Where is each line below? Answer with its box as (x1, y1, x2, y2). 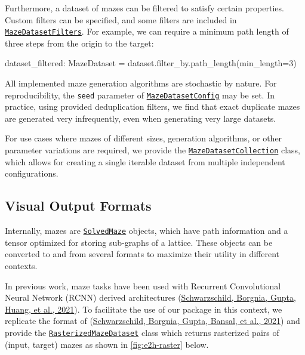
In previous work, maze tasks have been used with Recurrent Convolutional (5, 279, 281, 292)
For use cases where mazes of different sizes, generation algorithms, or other (5, 132, 282, 144)
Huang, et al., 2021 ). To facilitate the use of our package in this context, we (5, 302, 282, 315)
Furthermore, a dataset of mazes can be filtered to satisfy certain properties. (5, 2, 284, 14)
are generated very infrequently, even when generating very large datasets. (5, 112, 276, 124)
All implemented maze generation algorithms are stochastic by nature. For (5, 77, 277, 89)
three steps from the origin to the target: (5, 36, 154, 49)
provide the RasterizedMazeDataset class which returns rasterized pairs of (5, 326, 279, 338)
